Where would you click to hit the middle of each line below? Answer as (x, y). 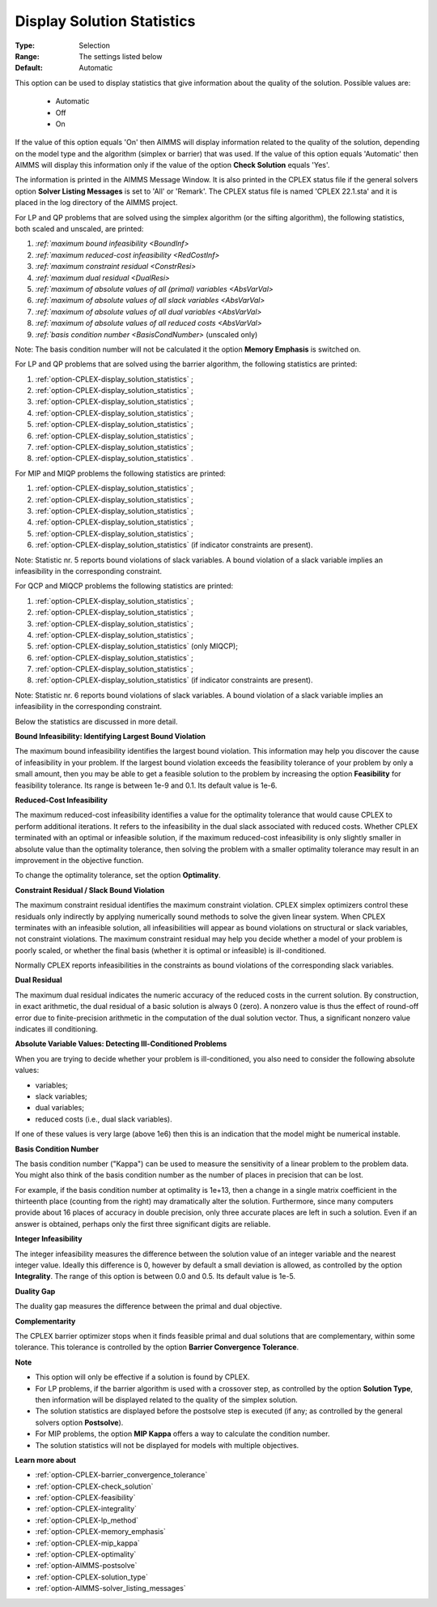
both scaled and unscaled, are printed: (79, 229)
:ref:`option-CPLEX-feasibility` (85, 1498)
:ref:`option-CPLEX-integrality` (86, 1509)
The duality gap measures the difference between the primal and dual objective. (148, 1306)
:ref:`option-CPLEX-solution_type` (92, 1577)
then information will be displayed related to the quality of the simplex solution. (167, 1400)
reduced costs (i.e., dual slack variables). (104, 1119)
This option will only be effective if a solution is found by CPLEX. (142, 1377)
